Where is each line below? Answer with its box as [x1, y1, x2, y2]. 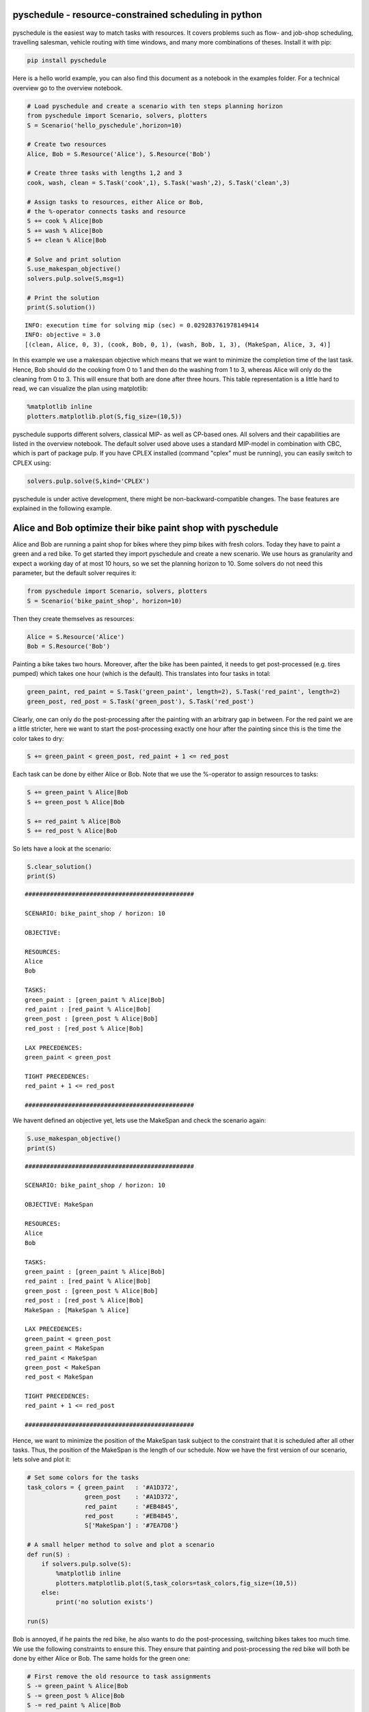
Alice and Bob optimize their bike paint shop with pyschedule [12, 522, 279, 533]
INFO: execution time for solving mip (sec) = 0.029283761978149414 [25, 321, 259, 329]
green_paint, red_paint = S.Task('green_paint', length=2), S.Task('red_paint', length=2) [27, 688, 341, 696]
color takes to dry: [12, 734, 64, 742]
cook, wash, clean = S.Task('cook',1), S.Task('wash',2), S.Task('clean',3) [27, 179, 290, 186]
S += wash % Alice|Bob [27, 227, 103, 234]
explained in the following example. [12, 504, 112, 513]
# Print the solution [27, 294, 100, 301]
